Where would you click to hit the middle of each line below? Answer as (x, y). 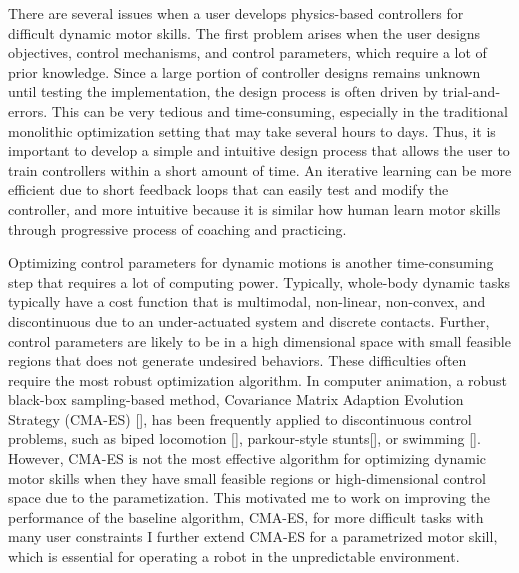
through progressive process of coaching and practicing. (177, 228)
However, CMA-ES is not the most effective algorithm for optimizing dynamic (247, 458)
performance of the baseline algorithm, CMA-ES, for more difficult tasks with (246, 516)
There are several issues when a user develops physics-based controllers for (236, 13)
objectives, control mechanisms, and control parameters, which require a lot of (247, 52)
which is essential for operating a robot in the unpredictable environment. (234, 556)
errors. (28, 110)
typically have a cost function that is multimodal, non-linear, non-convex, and (247, 301)
